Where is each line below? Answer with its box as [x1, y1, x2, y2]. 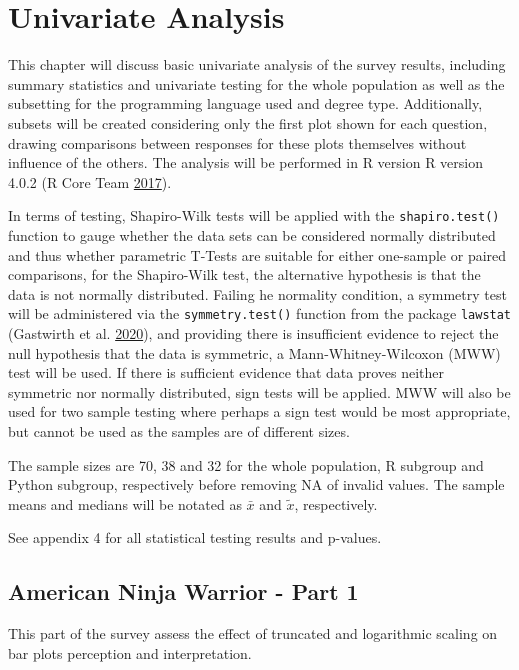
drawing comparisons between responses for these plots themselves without [8, 132, 467, 153]
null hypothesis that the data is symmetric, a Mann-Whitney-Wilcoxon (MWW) [8, 342, 501, 363]
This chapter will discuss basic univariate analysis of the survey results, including [8, 54, 506, 75]
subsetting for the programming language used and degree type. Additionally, [8, 93, 483, 114]
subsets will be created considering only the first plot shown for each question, [8, 112, 488, 133]
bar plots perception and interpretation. [8, 642, 252, 663]
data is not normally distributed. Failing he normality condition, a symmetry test [8, 283, 507, 304]
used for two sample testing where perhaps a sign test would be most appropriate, [8, 401, 511, 422]
